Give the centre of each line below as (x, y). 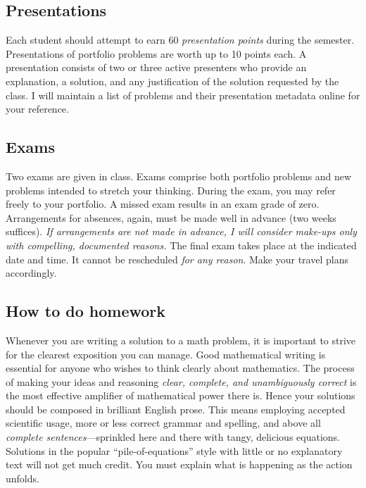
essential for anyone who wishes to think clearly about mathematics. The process (180, 368)
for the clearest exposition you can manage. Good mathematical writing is (166, 354)
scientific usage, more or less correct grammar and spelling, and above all (163, 423)
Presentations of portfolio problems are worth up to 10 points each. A (156, 53)
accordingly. (31, 273)
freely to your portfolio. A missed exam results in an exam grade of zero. (163, 204)
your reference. (37, 109)
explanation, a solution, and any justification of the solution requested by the (172, 81)
